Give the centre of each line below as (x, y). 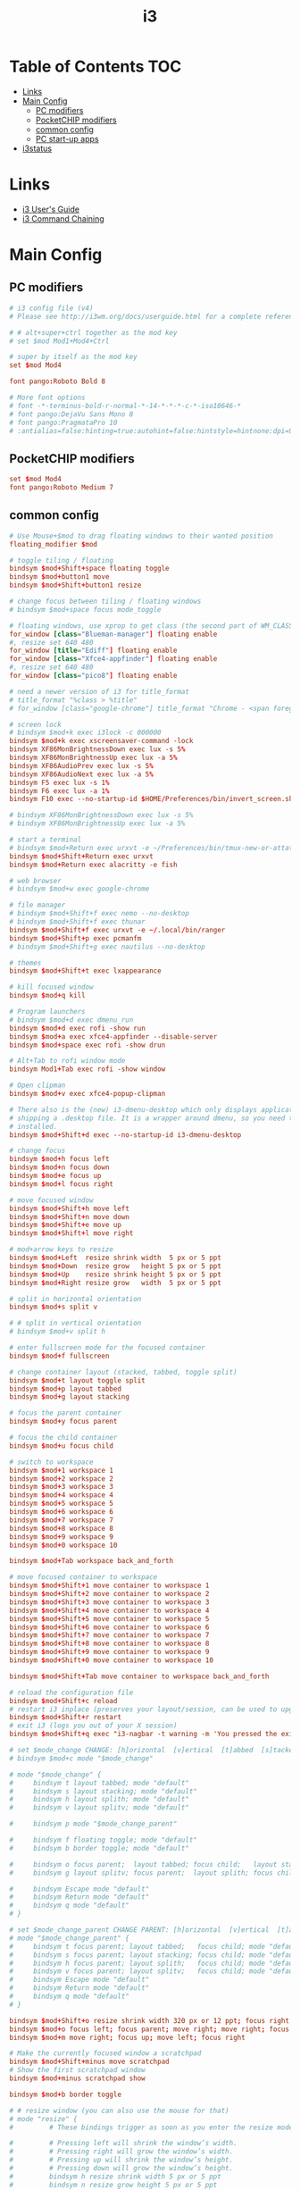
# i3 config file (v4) (51, 308)
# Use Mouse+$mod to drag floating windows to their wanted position (142, 536)
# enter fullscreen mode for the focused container (107, 1348)
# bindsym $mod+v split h (57, 1332)
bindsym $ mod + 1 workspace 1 (62, 1470)
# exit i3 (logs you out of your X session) (93, 1726)
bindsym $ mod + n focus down (59, 1167)
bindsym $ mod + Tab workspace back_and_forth (92, 1561)
